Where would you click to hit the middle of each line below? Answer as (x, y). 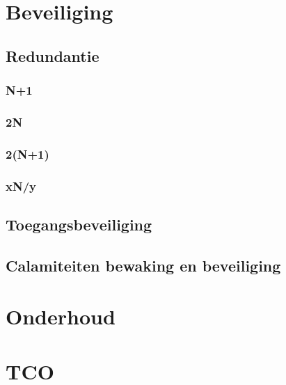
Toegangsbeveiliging (79, 224)
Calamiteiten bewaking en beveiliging (143, 265)
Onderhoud (61, 316)
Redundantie (53, 55)
